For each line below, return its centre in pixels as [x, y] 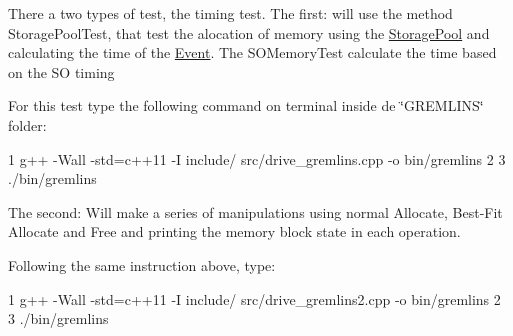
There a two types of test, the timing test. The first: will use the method [230, 13]
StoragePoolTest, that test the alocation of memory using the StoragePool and [249, 32]
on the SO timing [61, 71]
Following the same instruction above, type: [142, 264]
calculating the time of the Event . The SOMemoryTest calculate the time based [252, 52]
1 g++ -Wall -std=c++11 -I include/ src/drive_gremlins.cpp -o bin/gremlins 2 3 [257, 158]
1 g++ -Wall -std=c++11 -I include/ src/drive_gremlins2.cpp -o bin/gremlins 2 [254, 298]
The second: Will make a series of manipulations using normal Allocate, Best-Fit [255, 211]
